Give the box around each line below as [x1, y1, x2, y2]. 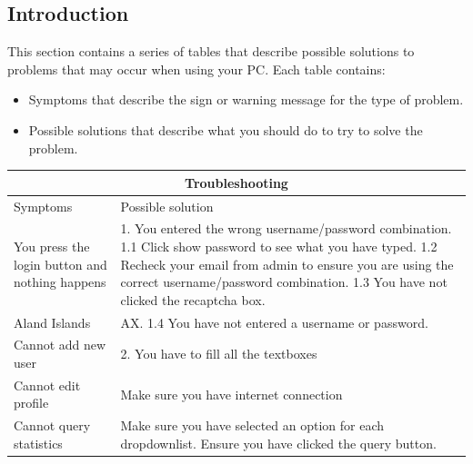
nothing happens [14, 272, 106, 291]
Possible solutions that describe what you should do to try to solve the [28, 120, 423, 139]
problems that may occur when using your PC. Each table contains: [7, 59, 386, 78]
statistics [14, 433, 63, 452]
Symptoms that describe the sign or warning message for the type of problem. [28, 90, 464, 109]
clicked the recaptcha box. [120, 290, 266, 309]
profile [14, 393, 49, 412]
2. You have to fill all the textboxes [120, 344, 317, 363]
